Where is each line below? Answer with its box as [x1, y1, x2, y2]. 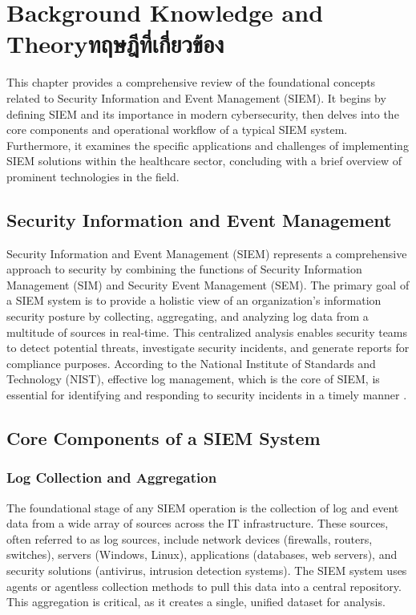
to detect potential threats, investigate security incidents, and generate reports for [6, 339, 410, 356]
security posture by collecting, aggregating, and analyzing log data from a [6, 308, 369, 325]
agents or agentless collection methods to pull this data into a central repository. [6, 577, 402, 594]
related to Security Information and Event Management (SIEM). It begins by [6, 89, 386, 106]
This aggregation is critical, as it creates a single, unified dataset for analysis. [6, 593, 386, 610]
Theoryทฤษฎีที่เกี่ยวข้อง [6, 27, 224, 60]
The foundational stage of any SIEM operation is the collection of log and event [6, 499, 399, 516]
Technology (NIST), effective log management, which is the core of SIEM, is [6, 370, 380, 387]
